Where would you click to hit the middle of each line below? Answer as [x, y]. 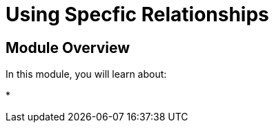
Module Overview [68, 47]
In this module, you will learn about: [86, 74]
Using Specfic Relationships [137, 14]
